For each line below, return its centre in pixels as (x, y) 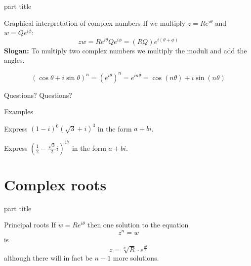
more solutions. (136, 258)
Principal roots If (30, 225)
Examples (19, 111)
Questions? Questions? (38, 95)
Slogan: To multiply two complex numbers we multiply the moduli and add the (125, 50)
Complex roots (55, 184)
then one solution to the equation (138, 225)
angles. (14, 60)
